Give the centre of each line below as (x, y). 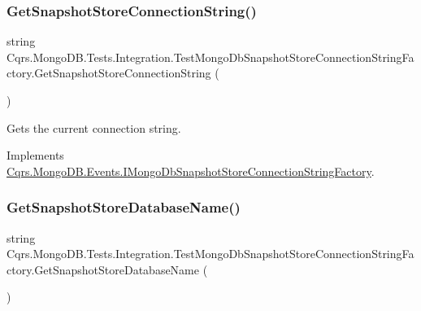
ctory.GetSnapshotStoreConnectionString (109, 73)
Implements (35, 155)
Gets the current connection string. (94, 127)
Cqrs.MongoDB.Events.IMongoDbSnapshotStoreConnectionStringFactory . (191, 171)
